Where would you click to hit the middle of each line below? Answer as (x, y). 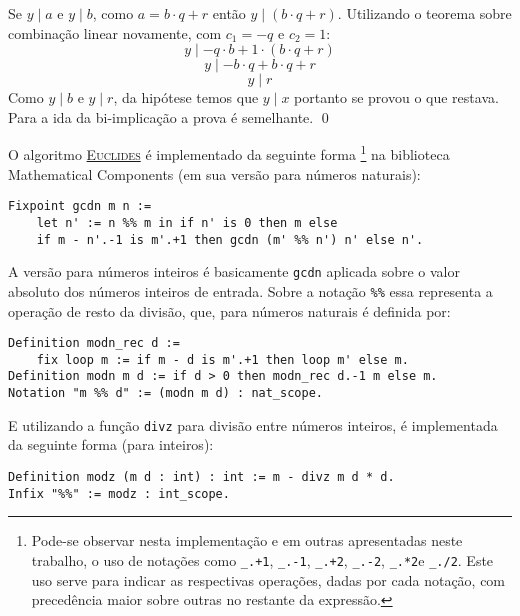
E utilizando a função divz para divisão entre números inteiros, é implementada (253, 424)
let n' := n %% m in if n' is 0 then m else (187, 222)
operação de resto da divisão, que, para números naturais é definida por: (229, 310)
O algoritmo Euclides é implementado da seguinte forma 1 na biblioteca (229, 153)
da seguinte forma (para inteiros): (111, 444)
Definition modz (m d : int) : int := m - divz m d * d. (201, 476)
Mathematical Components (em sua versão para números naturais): (214, 173)
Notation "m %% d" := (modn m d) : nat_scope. (165, 393)
